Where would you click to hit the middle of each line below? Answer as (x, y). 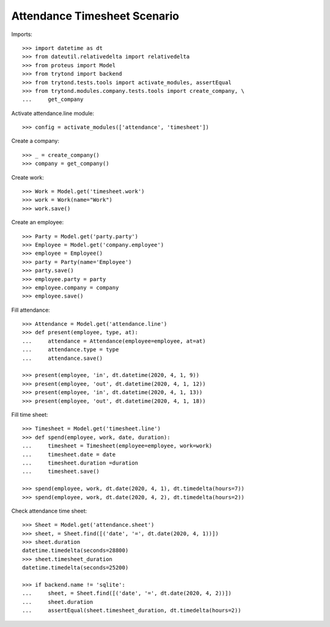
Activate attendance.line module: (53, 113)
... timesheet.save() (61, 471)
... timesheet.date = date (69, 454)
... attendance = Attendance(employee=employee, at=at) (114, 341)
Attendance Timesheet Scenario (95, 16)
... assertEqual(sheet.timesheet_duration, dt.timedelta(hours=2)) (132, 610)
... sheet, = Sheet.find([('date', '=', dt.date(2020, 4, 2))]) (127, 593)
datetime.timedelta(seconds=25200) (75, 568)
